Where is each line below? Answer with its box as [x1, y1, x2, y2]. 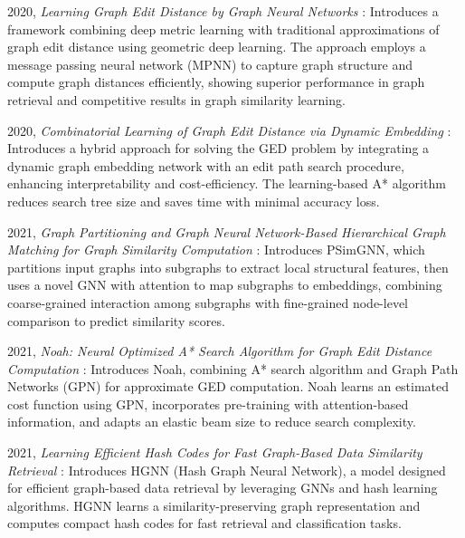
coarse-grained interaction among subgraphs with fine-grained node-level [7, 293, 409, 312]
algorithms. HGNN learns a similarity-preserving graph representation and [7, 495, 421, 514]
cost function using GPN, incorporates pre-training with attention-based [7, 394, 409, 413]
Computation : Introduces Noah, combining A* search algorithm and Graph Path [7, 359, 459, 378]
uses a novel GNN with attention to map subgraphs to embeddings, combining [7, 275, 442, 294]
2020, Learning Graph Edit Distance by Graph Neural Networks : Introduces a [7, 2, 439, 20]
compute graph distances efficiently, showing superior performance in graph [7, 72, 425, 91]
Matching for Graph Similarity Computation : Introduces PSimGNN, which [7, 240, 425, 259]
